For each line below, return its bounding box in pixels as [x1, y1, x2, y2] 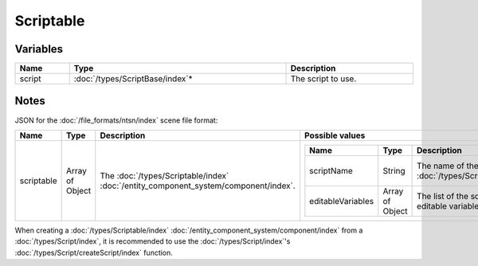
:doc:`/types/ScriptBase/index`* [73, 73, 193, 84]
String [382, 165, 406, 176]
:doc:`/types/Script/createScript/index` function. [14, 248, 173, 257]
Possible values [304, 130, 366, 141]
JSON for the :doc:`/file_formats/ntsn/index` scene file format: [14, 115, 218, 125]
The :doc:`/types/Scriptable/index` [100, 170, 229, 181]
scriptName [309, 165, 354, 176]
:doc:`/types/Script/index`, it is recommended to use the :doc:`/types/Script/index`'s [14, 237, 291, 246]
